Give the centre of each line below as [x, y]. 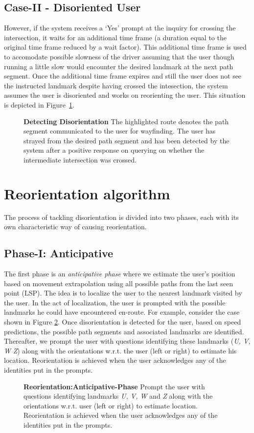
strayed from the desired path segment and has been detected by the [127, 140]
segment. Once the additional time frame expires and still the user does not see [123, 76]
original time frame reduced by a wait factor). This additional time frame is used [125, 47]
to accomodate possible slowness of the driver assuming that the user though [119, 56]
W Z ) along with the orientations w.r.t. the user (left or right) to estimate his [120, 350]
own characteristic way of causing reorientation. [75, 227]
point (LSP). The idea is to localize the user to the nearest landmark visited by [123, 293]
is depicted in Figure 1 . [39, 104]
